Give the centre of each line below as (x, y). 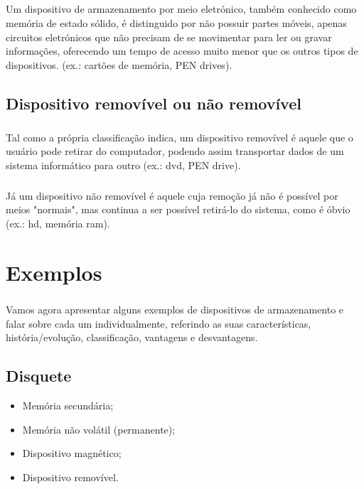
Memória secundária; (68, 405)
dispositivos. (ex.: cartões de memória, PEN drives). (119, 64)
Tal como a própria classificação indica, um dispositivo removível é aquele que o (180, 137)
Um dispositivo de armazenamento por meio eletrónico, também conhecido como (181, 9)
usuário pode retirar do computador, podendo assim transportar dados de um (175, 151)
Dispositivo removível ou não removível (154, 103)
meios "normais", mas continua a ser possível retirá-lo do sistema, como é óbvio (178, 209)
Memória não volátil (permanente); (99, 429)
